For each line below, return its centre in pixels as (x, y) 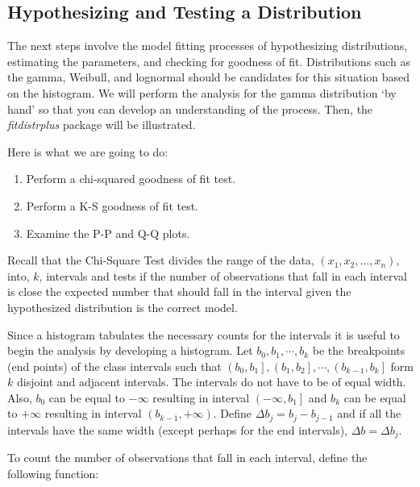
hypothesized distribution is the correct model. (123, 307)
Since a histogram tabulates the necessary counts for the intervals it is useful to (204, 334)
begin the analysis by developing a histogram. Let (130, 350)
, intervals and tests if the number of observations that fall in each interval (223, 275)
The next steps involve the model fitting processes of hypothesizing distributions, (208, 46)
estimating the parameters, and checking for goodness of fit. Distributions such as (209, 61)
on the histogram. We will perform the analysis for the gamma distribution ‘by (202, 92)
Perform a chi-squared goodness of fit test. (131, 179)
